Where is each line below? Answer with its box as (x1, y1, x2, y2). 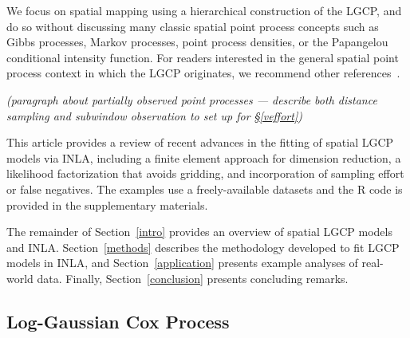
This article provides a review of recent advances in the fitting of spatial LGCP (6, 134, 394, 151)
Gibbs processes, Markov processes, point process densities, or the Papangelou (6, 33, 388, 50)
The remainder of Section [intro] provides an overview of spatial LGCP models (6, 223, 392, 240)
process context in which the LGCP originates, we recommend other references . (6, 65, 400, 81)
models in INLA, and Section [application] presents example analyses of (6, 254, 358, 271)
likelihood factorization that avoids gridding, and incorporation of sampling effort (6, 165, 404, 182)
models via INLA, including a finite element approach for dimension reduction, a (6, 149, 401, 166)
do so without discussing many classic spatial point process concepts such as (6, 18, 379, 34)
